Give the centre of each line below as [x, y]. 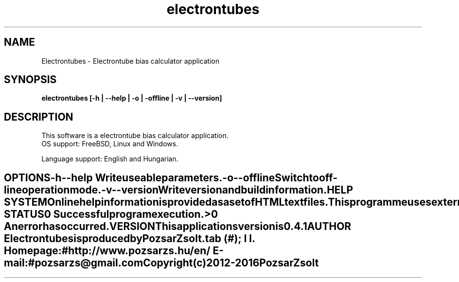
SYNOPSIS [30, 80]
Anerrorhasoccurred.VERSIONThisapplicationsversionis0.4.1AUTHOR [178, 226]
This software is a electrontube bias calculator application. [135, 136]
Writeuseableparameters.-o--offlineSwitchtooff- [216, 177]
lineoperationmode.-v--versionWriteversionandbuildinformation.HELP [179, 190]
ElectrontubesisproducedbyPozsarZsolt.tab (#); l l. [130, 238]
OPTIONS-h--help [48, 177]
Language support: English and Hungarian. [110, 159]
